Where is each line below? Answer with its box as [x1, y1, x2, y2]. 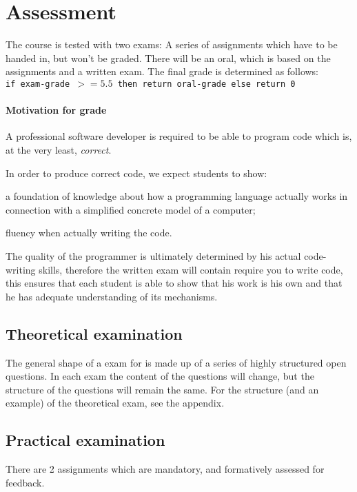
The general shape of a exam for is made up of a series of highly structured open [6, 355, 347, 369]
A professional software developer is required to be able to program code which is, [6, 129, 352, 143]
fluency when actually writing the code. [6, 225, 172, 240]
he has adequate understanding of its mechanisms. [6, 289, 218, 303]
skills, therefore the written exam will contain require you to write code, [39, 262, 343, 276]
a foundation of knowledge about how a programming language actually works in [6, 189, 348, 203]
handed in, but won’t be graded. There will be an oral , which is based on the [6, 50, 331, 65]
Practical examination [6, 429, 165, 451]
